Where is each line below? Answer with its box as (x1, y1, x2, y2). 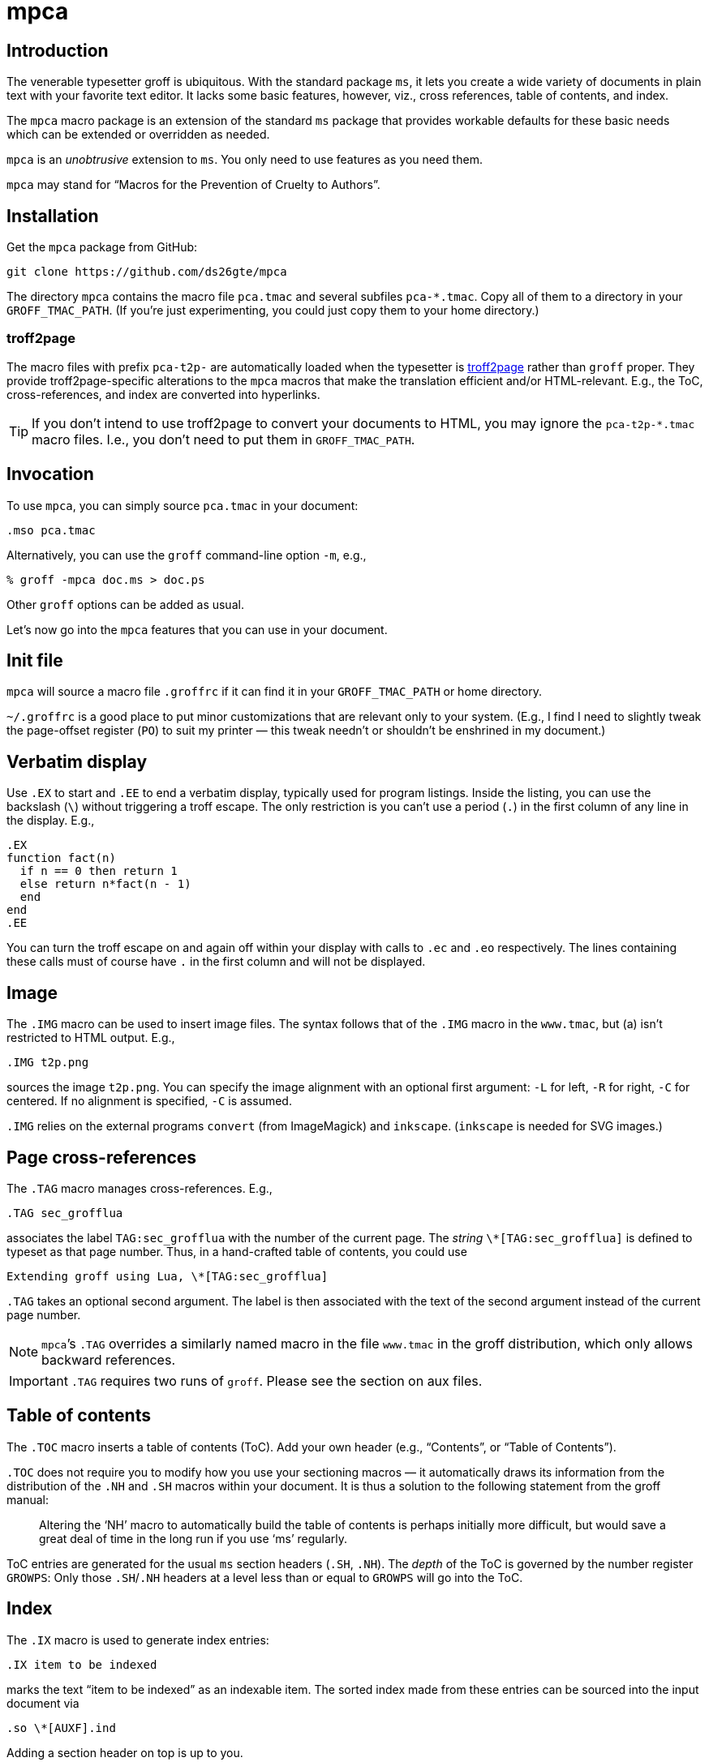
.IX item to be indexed (6, 1657, 157, 1671)
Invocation (6, 464, 94, 485)
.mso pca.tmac (6, 523, 96, 537)
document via (6, 1696, 79, 1710)
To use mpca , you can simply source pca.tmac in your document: (6, 498, 359, 512)
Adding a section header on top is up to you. (6, 1745, 243, 1760)
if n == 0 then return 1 (19, 864, 178, 878)
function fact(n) (6, 851, 116, 865)
